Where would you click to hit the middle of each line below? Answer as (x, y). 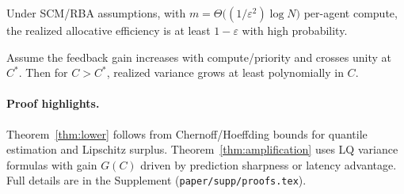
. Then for (43, 72)
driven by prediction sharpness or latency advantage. (269, 164)
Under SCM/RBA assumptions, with (96, 13)
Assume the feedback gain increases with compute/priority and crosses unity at (199, 57)
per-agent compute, (351, 13)
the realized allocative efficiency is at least (109, 30)
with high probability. (295, 30)
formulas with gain (52, 164)
